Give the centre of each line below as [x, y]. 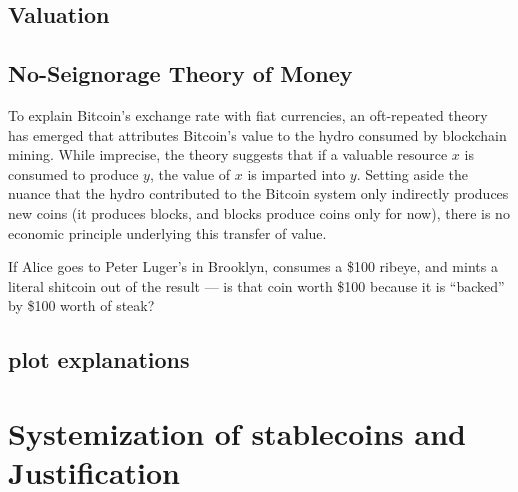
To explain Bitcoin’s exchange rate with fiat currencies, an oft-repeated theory [248, 114]
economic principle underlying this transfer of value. [167, 232]
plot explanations [99, 359]
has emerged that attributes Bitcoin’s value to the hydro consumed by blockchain [257, 134]
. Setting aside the [412, 173]
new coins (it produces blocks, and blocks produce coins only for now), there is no [259, 212]
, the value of [190, 173]
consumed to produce [73, 173]
